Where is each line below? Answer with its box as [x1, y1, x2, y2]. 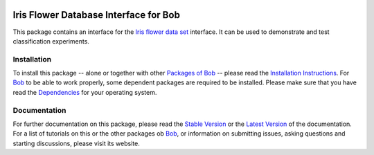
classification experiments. [12, 37, 90, 45]
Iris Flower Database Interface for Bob [12, 9, 180, 21]
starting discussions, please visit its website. [12, 139, 140, 147]
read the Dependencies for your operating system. [12, 88, 157, 96]
